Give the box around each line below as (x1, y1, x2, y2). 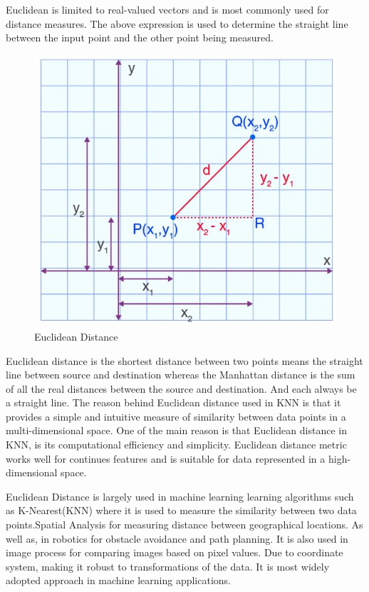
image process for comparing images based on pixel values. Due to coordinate (6, 545, 343, 560)
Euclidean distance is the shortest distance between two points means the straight (6, 353, 363, 368)
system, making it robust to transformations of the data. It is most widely (6, 558, 330, 573)
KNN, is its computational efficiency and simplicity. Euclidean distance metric (6, 437, 347, 452)
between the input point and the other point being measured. (6, 30, 274, 45)
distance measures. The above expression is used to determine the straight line (6, 16, 348, 31)
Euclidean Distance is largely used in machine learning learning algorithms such (6, 488, 354, 503)
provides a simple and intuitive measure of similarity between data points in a (6, 408, 346, 423)
